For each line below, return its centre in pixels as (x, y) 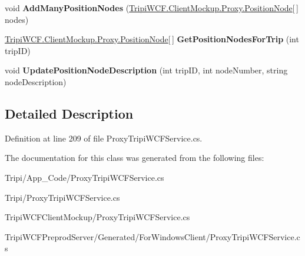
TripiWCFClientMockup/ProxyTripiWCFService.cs (97, 217)
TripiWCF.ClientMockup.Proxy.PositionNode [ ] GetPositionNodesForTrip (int (152, 39)
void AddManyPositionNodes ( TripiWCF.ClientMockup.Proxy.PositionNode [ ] (152, 8)
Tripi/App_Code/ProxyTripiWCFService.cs (84, 177)
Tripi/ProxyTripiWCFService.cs (62, 197)
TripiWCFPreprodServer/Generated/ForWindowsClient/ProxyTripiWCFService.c (152, 236)
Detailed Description (69, 113)
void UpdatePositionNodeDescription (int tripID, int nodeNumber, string (146, 70)
